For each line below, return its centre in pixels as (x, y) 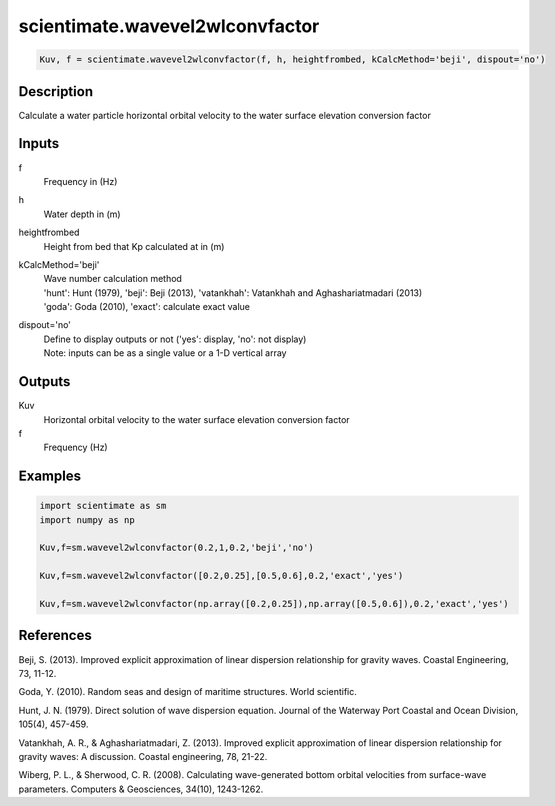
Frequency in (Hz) (80, 181)
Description (56, 91)
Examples (50, 476)
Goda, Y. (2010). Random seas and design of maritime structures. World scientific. (187, 692)
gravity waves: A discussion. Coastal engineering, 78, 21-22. (143, 756)
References (55, 635)
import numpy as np (87, 519)
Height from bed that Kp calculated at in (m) (134, 246)
